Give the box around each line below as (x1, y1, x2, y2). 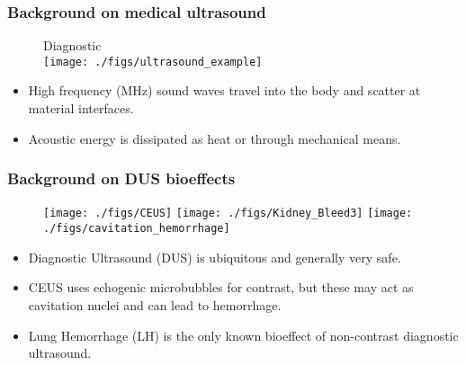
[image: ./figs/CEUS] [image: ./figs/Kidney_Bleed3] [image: (43, 207, 413, 220)
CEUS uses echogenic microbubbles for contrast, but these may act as (28, 278, 414, 297)
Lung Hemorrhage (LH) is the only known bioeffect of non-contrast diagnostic (28, 325, 459, 344)
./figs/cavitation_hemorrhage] (43, 222, 230, 236)
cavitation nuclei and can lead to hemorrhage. (28, 295, 282, 314)
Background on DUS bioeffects (7, 167, 236, 190)
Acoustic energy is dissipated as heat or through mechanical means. (28, 129, 401, 147)
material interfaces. (28, 99, 134, 118)
